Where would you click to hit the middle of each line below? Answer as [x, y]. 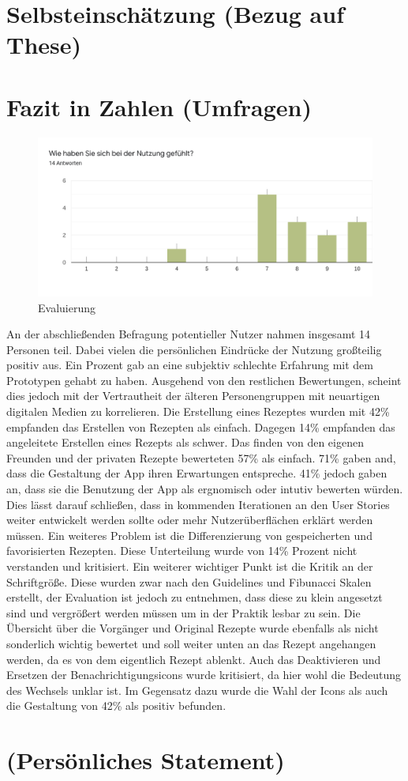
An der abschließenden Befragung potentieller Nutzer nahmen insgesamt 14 [189, 334]
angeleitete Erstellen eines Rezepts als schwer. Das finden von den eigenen [185, 442]
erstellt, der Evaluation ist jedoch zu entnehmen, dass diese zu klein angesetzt [195, 597]
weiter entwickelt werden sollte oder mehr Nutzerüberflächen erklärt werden [190, 520]
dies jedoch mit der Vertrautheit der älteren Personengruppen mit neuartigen [193, 396]
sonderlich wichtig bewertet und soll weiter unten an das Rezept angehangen [191, 643]
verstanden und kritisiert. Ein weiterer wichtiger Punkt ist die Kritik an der [190, 566]
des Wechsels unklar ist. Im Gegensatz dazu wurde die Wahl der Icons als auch [197, 690]
